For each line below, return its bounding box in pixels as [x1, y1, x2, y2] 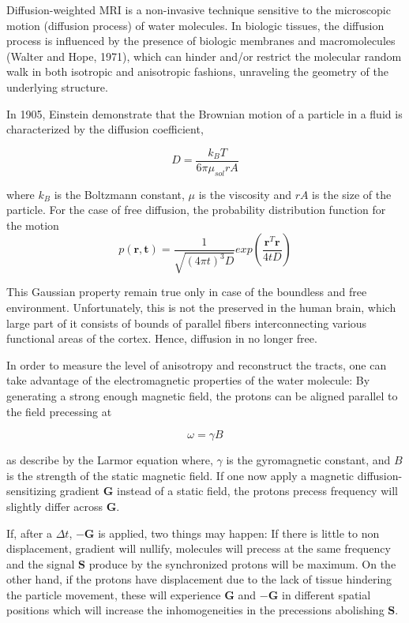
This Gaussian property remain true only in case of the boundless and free [6, 283, 367, 300]
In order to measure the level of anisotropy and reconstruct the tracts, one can [6, 356, 387, 373]
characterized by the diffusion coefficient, [6, 121, 204, 137]
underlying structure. [6, 78, 108, 95]
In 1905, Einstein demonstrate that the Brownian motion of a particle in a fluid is [6, 105, 403, 122]
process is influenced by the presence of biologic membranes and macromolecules [6, 32, 396, 49]
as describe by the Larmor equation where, [6, 452, 213, 468]
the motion [6, 216, 59, 233]
